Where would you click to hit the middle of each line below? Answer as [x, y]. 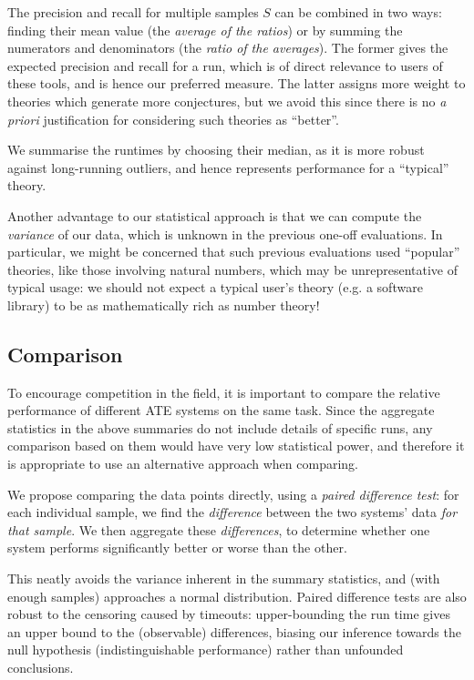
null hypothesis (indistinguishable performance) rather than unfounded [206, 650]
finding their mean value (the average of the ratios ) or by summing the [205, 30]
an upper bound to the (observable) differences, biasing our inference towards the [234, 631]
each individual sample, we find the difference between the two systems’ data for [232, 512]
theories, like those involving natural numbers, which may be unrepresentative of [233, 269]
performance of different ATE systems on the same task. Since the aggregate [221, 410]
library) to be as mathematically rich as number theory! [164, 304]
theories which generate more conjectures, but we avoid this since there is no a [227, 101]
